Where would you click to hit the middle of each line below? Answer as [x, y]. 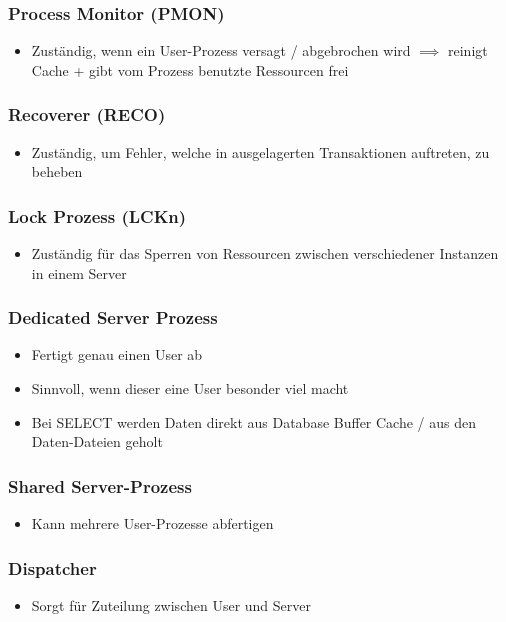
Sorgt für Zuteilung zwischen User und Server [171, 604]
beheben [57, 171]
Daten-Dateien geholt [97, 441]
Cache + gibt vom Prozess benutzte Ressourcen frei [190, 69]
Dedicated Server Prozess [113, 317]
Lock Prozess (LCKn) [97, 215]
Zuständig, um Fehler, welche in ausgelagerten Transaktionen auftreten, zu [260, 151]
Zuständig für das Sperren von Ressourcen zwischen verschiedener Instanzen [265, 253]
